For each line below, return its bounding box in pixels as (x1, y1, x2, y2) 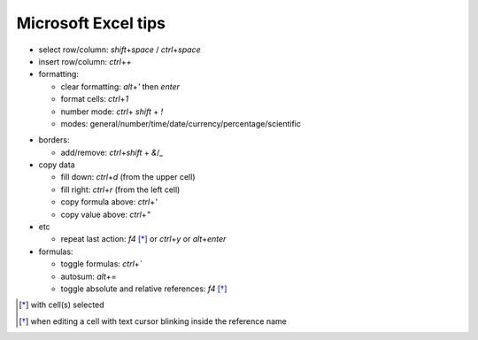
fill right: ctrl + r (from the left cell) (60, 184, 181, 195)
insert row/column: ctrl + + (38, 56, 132, 66)
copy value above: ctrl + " (60, 209, 150, 220)
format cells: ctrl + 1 (60, 94, 129, 104)
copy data (38, 159, 75, 170)
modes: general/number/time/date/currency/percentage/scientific (60, 118, 301, 128)
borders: (38, 135, 70, 145)
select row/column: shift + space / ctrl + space (38, 44, 201, 55)
